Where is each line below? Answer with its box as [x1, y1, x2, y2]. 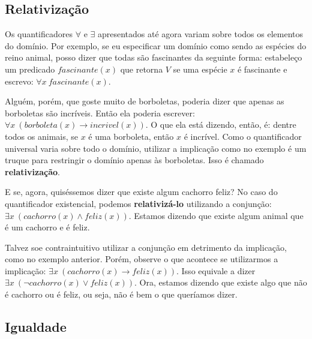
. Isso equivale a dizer [176, 264, 256, 277]
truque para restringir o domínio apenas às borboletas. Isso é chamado [5, 154, 264, 166]
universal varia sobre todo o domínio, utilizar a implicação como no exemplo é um [5, 142, 307, 154]
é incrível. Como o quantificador [184, 130, 302, 142]
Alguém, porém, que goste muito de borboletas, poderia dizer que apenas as [5, 95, 284, 107]
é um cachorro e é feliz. [5, 221, 90, 233]
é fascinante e [237, 62, 287, 75]
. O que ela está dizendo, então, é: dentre [145, 118, 296, 131]
